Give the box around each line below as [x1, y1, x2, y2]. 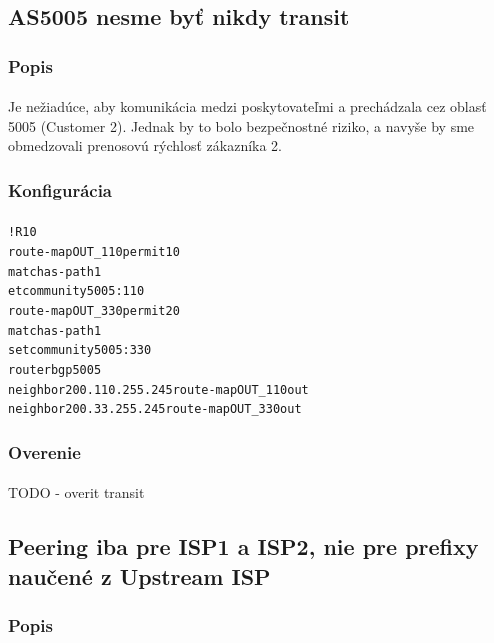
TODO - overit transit [8, 482, 145, 503]
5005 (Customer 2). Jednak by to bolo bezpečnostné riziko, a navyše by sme [8, 115, 475, 136]
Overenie [8, 439, 81, 464]
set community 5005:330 [8, 343, 152, 358]
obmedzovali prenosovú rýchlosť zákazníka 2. [8, 135, 283, 156]
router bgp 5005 [8, 363, 102, 378]
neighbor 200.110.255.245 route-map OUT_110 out [8, 382, 309, 397]
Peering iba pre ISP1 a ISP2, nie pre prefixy [8, 531, 479, 562]
